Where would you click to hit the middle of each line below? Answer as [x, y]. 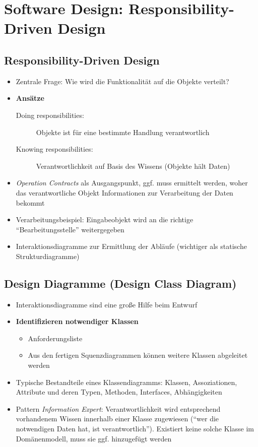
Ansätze [30, 98]
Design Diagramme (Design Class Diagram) [120, 283]
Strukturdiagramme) [48, 256]
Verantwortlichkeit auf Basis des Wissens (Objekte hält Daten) [133, 166]
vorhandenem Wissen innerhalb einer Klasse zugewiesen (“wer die [117, 419]
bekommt [30, 202]
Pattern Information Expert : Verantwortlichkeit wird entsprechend [118, 408]
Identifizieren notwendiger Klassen [77, 321]
